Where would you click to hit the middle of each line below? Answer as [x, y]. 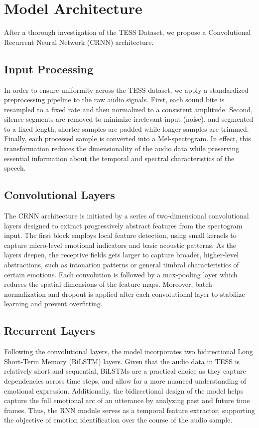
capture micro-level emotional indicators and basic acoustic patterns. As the [120, 245]
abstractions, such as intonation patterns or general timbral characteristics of [122, 265]
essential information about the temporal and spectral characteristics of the [119, 158]
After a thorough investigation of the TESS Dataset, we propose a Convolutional [128, 32]
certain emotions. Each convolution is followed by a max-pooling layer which [121, 274]
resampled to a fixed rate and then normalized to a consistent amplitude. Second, [128, 109]
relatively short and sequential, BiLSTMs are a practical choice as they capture [125, 371]
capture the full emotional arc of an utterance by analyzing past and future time [127, 400]
